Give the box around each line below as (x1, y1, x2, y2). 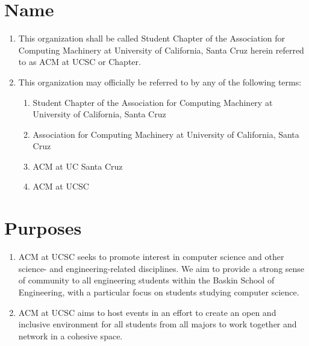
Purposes (4, 215, 82, 240)
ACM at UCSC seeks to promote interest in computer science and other (18, 250, 284, 263)
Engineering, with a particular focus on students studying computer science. (18, 285, 299, 298)
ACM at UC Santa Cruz (33, 159, 123, 172)
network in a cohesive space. (18, 329, 123, 342)
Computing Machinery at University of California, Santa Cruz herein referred (18, 43, 304, 56)
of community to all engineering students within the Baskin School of (18, 274, 275, 286)
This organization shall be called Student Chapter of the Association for (18, 32, 286, 45)
